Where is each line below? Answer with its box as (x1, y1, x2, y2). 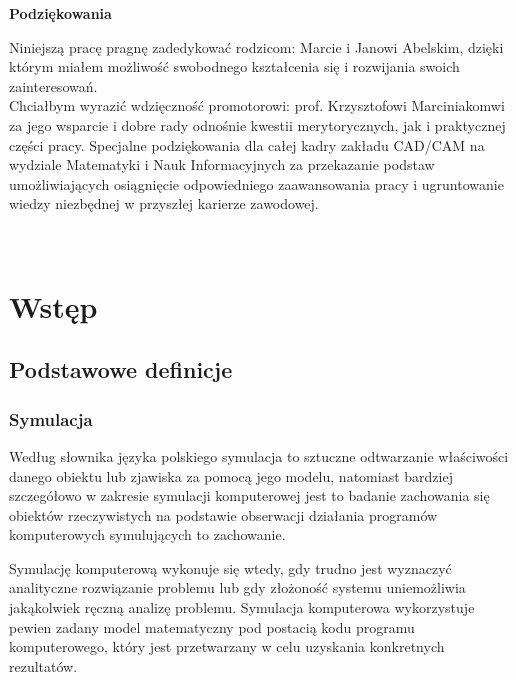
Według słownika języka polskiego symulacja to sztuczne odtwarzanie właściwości (9, 445, 509, 466)
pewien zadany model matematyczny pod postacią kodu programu (9, 616, 415, 637)
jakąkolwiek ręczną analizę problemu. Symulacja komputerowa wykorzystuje (9, 597, 475, 618)
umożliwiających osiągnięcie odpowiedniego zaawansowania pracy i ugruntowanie (9, 173, 504, 194)
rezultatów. (9, 655, 78, 676)
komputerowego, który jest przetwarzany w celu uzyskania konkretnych (9, 636, 445, 657)
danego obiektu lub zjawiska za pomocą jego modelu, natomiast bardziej (9, 465, 453, 486)
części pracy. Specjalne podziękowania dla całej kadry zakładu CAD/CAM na (9, 134, 485, 155)
